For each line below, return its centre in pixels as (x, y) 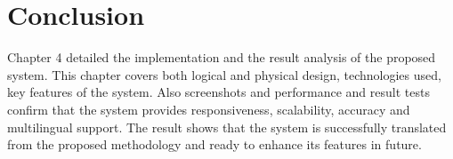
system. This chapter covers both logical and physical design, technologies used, (224, 74)
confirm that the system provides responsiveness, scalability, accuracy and (209, 109)
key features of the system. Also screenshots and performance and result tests (218, 92)
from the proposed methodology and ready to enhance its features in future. (214, 144)
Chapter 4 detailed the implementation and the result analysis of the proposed (222, 57)
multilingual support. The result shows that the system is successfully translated (227, 127)
